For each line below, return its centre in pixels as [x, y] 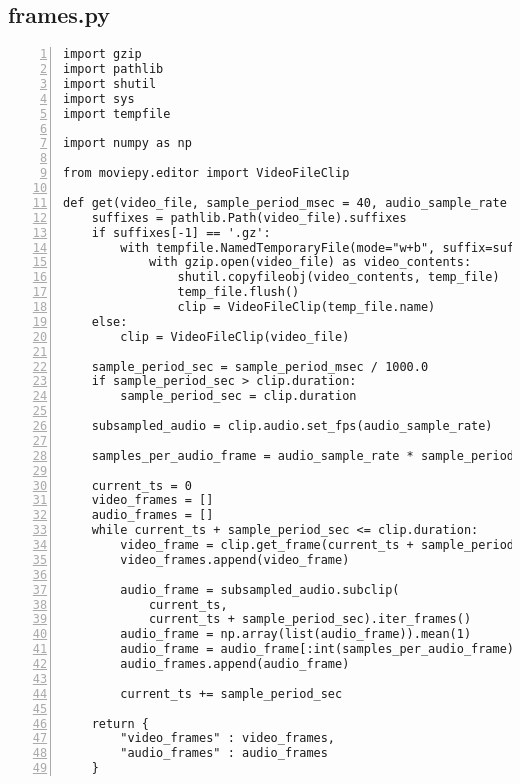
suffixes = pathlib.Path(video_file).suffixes [249, 217]
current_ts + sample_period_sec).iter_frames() [310, 619]
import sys [99, 98]
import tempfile [117, 113]
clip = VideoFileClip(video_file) [235, 336]
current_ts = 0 [141, 485]
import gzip [102, 54]
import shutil [110, 83]
